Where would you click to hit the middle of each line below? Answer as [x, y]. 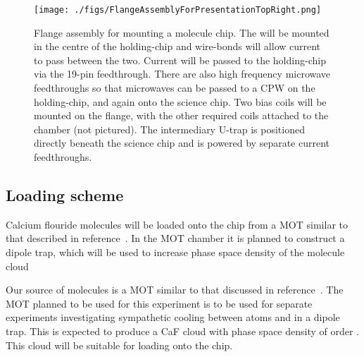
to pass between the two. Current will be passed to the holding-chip [180, 60]
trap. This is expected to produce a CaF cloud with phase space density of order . [182, 331]
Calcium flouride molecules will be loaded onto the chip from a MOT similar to [177, 224]
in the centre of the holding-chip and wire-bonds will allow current [177, 46]
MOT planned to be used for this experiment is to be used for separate [159, 303]
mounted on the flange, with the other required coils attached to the [181, 115]
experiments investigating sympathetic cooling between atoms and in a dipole [173, 317]
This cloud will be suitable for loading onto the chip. [119, 345]
